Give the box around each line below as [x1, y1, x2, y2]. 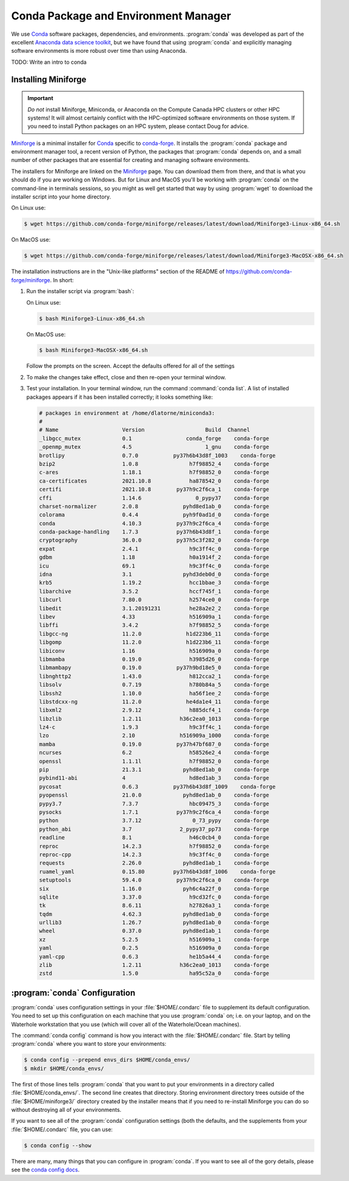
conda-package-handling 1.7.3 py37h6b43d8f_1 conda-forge [39, 529, 270, 535]
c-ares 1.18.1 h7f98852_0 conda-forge [39, 469, 270, 476]
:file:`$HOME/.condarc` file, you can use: [11, 1126, 113, 1133]
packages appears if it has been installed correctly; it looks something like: [26, 393, 213, 401]
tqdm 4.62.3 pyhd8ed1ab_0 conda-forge [39, 910, 270, 918]
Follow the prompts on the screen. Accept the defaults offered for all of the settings [26, 362, 235, 370]
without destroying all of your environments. [11, 1106, 122, 1113]
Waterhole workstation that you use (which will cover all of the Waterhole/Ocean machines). [11, 1020, 241, 1028]
